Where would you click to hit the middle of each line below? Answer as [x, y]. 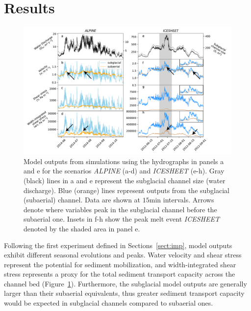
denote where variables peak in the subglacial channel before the [120, 209]
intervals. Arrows [188, 200]
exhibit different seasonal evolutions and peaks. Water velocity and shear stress [123, 255]
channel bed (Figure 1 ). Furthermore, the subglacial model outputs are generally [125, 283]
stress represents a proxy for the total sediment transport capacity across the [120, 274]
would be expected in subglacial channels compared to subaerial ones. [109, 303]
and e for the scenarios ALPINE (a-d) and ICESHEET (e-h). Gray [124, 171]
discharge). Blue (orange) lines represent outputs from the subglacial [126, 190]
